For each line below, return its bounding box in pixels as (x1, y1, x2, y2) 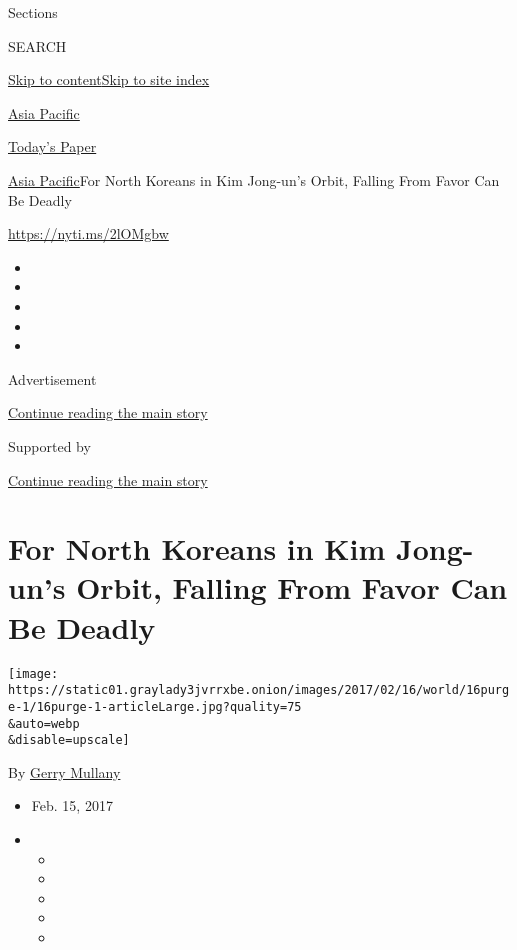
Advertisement (8, 368, 97, 389)
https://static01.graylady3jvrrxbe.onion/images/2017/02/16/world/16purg (8, 683, 510, 698)
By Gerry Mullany (8, 761, 121, 782)
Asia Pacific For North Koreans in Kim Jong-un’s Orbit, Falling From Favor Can (8, 169, 500, 190)
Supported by (8, 435, 91, 456)
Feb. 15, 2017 (31, 795, 113, 816)
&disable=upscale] (8, 733, 130, 748)
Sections (8, 2, 58, 22)
